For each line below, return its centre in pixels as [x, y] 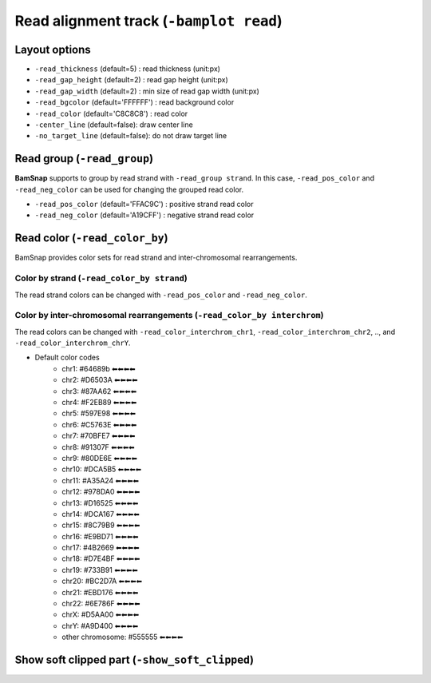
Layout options [53, 49]
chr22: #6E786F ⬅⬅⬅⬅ [101, 604]
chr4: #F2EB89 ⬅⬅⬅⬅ [99, 403]
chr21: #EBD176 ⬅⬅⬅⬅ [100, 592]
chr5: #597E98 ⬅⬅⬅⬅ [99, 413]
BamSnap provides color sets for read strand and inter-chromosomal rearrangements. [156, 258]
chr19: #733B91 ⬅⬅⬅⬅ [100, 570]
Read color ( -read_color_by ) [91, 238]
